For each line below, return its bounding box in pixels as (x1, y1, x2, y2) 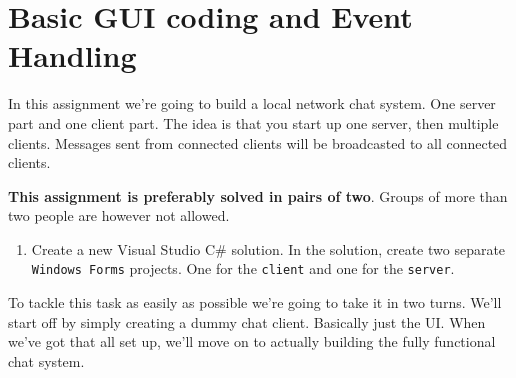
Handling (8, 35, 137, 76)
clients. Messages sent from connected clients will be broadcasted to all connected (8, 132, 508, 153)
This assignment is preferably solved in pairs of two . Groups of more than (8, 185, 508, 206)
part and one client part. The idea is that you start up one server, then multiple (8, 112, 499, 133)
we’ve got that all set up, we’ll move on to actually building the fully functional (8, 331, 496, 352)
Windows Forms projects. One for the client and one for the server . (31, 258, 455, 279)
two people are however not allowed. (8, 205, 230, 226)
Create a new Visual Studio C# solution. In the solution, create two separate (31, 238, 506, 259)
